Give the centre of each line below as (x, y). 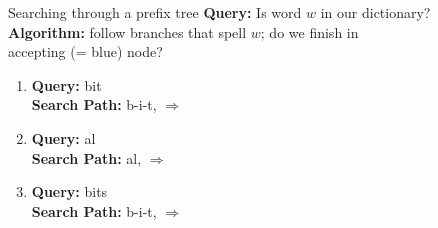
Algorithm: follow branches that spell (127, 31)
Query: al (63, 137)
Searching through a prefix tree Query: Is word (155, 12)
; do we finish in (309, 31)
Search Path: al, (86, 157)
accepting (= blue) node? (85, 51)
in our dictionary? (375, 12)
